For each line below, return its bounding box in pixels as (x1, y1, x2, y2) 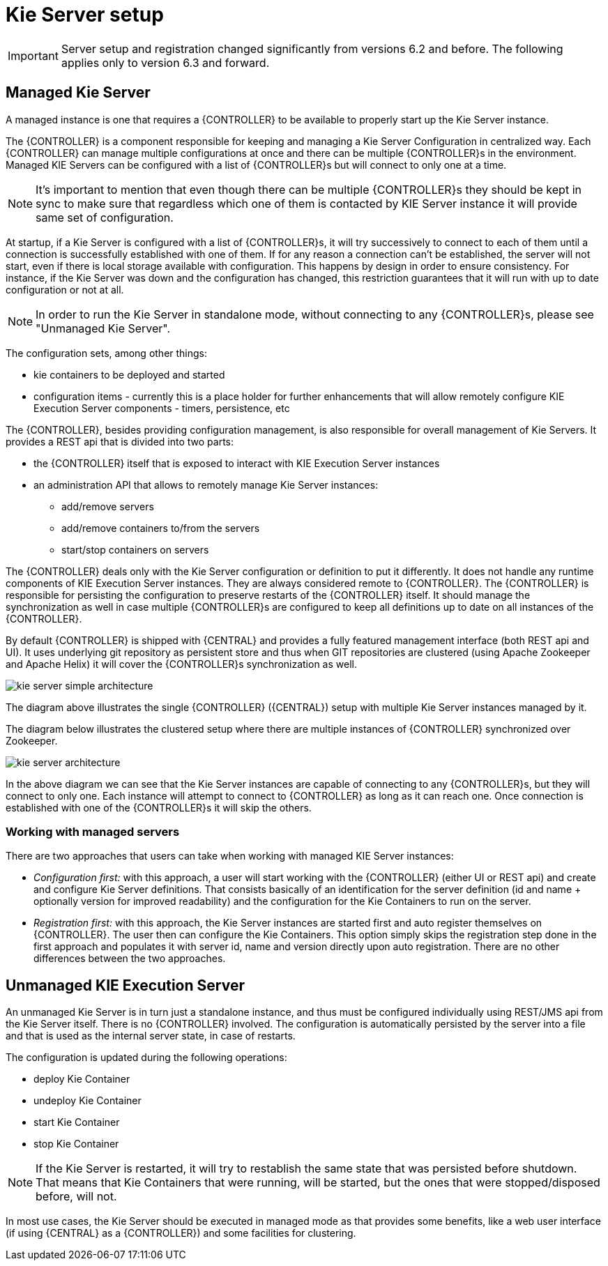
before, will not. (36, 1189, 117, 1204)
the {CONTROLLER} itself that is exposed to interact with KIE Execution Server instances (33, 457, 440, 469)
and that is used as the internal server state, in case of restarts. (6, 1030, 296, 1042)
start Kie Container (33, 1116, 120, 1129)
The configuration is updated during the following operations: (6, 1051, 287, 1064)
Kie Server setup (6, 3, 164, 26)
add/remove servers (61, 500, 154, 512)
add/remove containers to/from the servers (61, 521, 260, 534)
